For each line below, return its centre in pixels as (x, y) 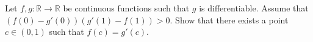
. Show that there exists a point (229, 19)
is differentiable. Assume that (254, 8)
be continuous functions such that (126, 8)
